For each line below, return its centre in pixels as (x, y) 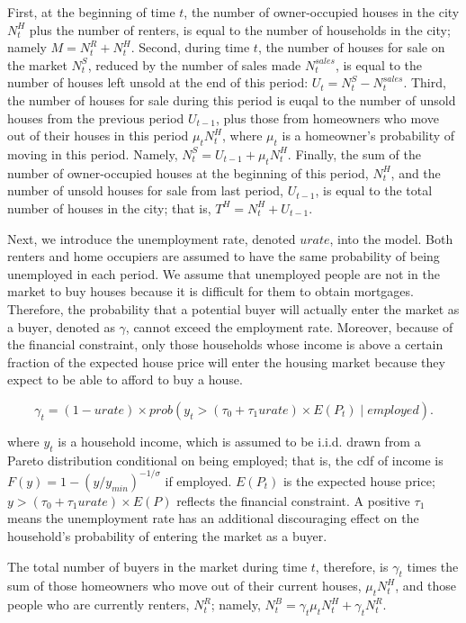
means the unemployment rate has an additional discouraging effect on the (213, 518)
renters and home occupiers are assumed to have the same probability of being (224, 256)
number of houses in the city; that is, (109, 208)
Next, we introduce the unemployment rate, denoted (152, 238)
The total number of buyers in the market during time (157, 566)
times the (433, 566)
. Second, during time (190, 47)
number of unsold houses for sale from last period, (146, 190)
